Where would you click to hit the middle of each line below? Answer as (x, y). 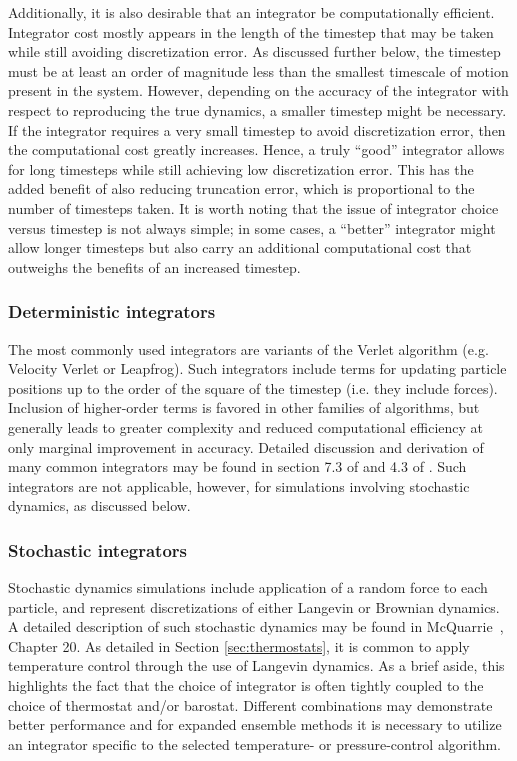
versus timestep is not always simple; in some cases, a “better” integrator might (252, 227)
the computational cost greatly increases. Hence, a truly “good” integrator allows (256, 149)
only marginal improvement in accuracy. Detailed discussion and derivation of (246, 446)
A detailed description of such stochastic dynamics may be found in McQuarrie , (256, 626)
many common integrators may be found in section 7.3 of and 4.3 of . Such (237, 466)
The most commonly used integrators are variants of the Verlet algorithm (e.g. (248, 348)
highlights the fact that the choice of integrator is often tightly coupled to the (246, 685)
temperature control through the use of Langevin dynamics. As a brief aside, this (256, 665)
